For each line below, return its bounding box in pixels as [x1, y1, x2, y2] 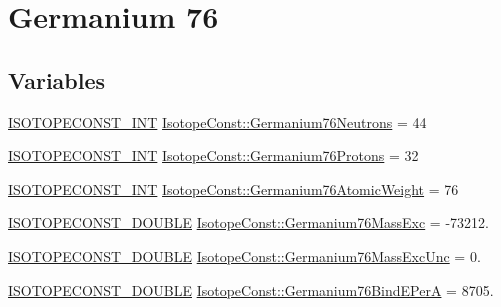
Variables [8, 64, 106, 95]
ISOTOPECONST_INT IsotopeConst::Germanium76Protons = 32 [8, 145, 419, 166]
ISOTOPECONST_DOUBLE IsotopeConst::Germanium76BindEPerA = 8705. [8, 279, 494, 300]
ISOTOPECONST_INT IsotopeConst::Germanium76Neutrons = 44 [8, 111, 427, 132]
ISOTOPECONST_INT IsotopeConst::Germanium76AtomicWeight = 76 [8, 178, 459, 199]
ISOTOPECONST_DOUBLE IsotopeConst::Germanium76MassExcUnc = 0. [8, 245, 481, 266]
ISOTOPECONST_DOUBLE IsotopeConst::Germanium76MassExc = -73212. [8, 212, 489, 233]
